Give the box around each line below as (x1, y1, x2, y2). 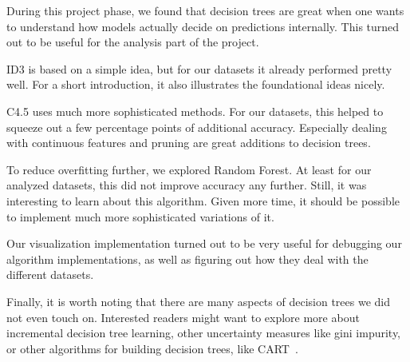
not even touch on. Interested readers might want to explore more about (6, 308, 360, 325)
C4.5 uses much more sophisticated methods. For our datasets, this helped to (6, 102, 384, 119)
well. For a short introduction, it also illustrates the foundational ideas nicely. (6, 76, 385, 93)
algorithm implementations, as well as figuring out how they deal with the (6, 250, 369, 267)
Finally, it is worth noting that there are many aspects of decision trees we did (6, 292, 390, 309)
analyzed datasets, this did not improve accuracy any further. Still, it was (6, 177, 367, 193)
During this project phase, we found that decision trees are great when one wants (6, 2, 404, 18)
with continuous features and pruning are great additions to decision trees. (6, 134, 371, 151)
